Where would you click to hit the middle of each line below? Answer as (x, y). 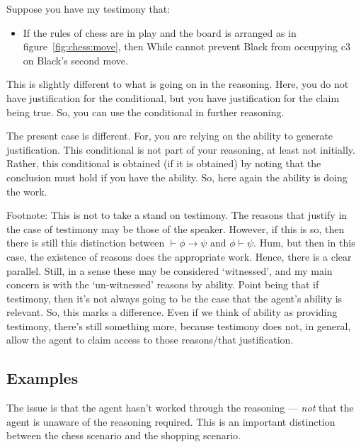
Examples (42, 378)
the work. (27, 191)
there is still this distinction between (86, 243)
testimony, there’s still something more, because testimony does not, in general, (179, 326)
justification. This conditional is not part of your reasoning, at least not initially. (181, 149)
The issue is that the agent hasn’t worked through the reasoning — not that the (180, 408)
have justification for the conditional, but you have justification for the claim (173, 97)
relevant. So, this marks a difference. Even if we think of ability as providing (172, 312)
